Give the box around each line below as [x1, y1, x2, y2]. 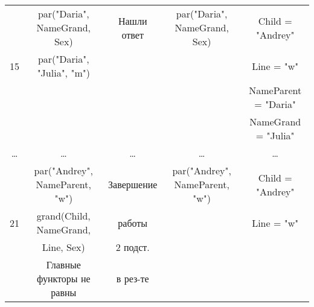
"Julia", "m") [37, 66, 90, 80]
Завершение [108, 177, 158, 191]
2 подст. [115, 240, 150, 254]
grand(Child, [36, 209, 91, 223]
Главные [46, 258, 81, 271]
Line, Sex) [42, 240, 85, 254]
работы [118, 215, 148, 230]
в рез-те [116, 271, 149, 285]
